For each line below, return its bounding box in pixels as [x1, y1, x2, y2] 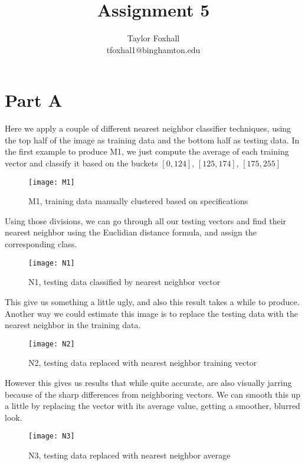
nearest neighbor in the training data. [5, 319, 141, 331]
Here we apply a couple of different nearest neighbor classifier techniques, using [5, 122, 291, 135]
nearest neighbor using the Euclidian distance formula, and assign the [5, 226, 257, 238]
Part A [5, 88, 63, 112]
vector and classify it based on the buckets [5, 157, 158, 169]
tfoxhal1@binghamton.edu [106, 43, 201, 55]
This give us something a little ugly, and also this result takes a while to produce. [5, 295, 300, 307]
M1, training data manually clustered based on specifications [28, 195, 248, 207]
